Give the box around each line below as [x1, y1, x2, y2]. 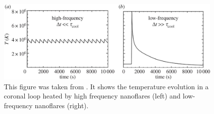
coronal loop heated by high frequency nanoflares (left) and [4, 91, 181, 101]
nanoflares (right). [35, 100, 89, 110]
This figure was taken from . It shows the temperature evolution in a [4, 81, 209, 91]
